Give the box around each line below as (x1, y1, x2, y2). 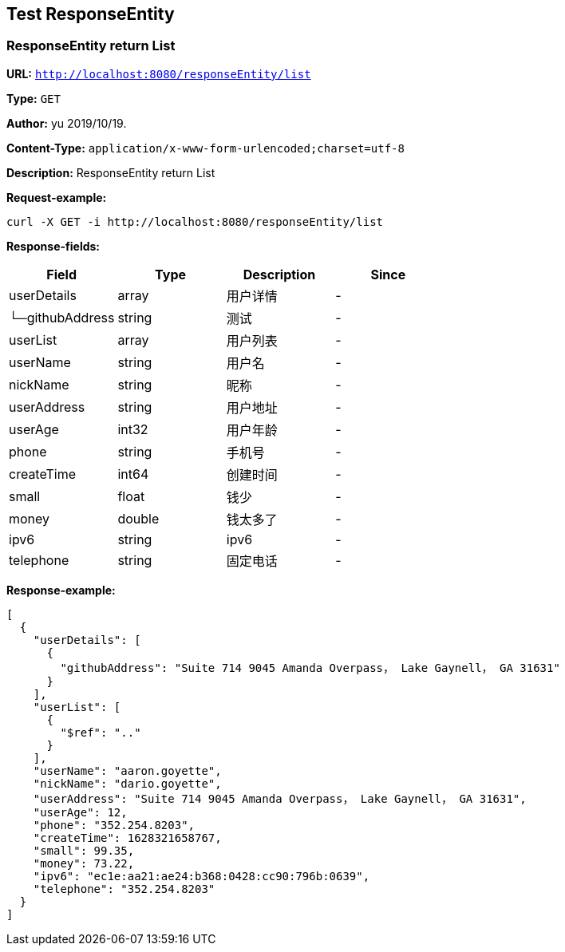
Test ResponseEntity (6, 4, 175, 24)
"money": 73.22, (33, 856, 135, 870)
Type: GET (6, 91, 61, 105)
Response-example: (6, 583, 116, 597)
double (117, 510, 160, 527)
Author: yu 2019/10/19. (6, 116, 127, 130)
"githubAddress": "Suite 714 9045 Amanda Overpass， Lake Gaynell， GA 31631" (60, 661, 560, 674)
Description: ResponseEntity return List (6, 165, 215, 180)
